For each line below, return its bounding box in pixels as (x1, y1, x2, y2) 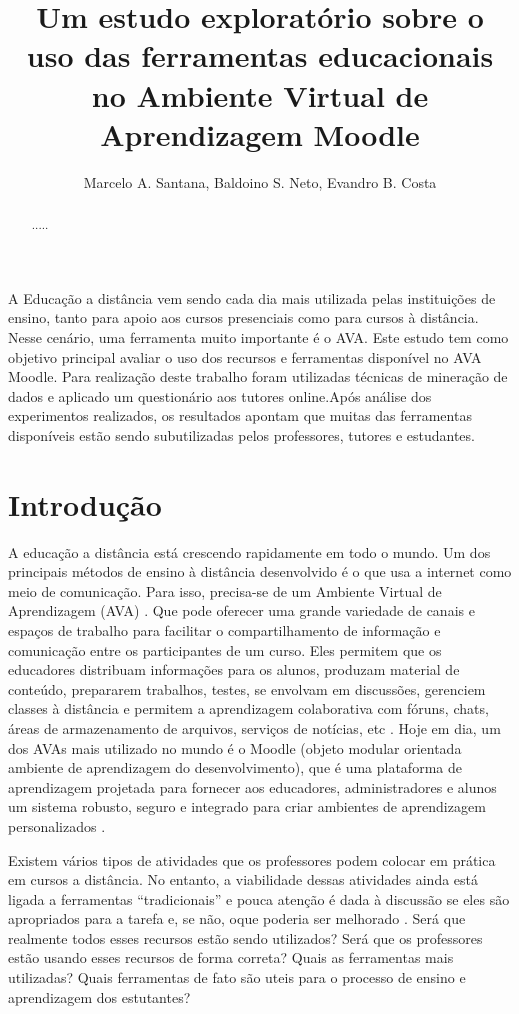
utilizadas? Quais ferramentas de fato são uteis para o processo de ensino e (8, 967, 466, 988)
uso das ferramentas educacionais (26, 35, 494, 76)
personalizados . (8, 815, 106, 836)
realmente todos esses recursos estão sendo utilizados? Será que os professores (8, 927, 483, 948)
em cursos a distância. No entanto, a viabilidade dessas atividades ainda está (8, 869, 479, 890)
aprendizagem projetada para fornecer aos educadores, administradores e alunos (8, 776, 497, 797)
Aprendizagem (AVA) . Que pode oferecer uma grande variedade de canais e (8, 600, 475, 621)
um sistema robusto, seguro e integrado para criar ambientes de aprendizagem (8, 796, 486, 817)
